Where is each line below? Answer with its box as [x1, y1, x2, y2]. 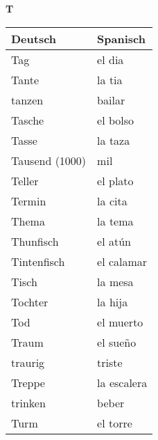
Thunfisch [11, 233, 59, 249]
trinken [11, 394, 46, 411]
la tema [97, 212, 134, 229]
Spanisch [97, 30, 146, 47]
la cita [97, 192, 128, 209]
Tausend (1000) [11, 152, 87, 168]
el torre [97, 414, 132, 431]
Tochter [11, 293, 49, 310]
